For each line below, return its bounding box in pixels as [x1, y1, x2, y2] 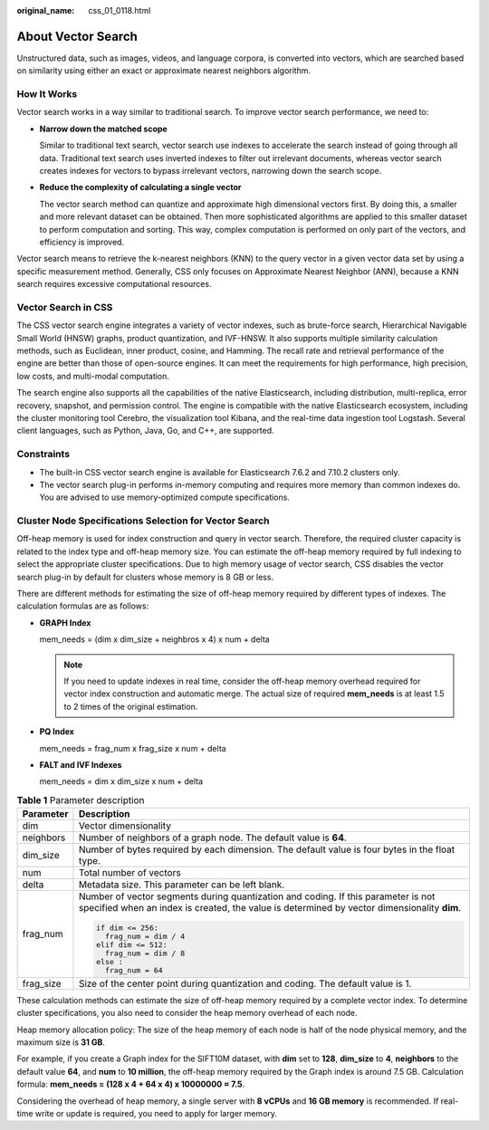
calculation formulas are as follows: [16, 600, 149, 611]
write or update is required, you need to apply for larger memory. [34, 1107, 278, 1118]
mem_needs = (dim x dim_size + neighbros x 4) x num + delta [39, 634, 271, 645]
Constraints [16, 448, 71, 461]
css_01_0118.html [88, 5, 151, 15]
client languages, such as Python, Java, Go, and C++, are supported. [16, 426, 275, 436]
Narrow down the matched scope [39, 123, 168, 134]
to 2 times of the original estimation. [63, 701, 198, 712]
